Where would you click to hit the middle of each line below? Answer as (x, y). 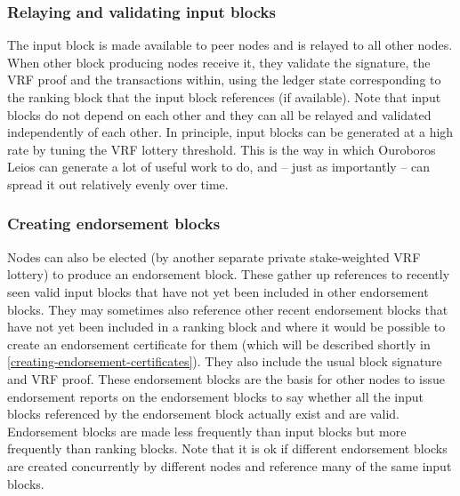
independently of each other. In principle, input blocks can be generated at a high (230, 132)
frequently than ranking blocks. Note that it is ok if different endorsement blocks (227, 448)
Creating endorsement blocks (114, 224)
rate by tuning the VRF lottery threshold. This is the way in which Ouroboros (222, 149)
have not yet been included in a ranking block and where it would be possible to (226, 327)
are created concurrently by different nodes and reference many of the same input (230, 465)
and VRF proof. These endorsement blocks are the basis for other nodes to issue (226, 378)
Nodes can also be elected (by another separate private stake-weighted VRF (214, 256)
